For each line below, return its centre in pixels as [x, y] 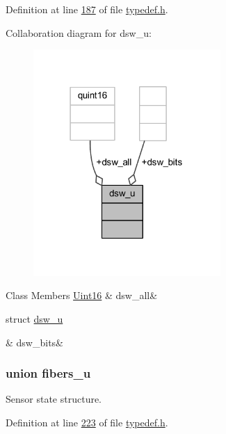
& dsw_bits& [34, 342]
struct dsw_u [34, 318]
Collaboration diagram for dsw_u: [79, 32]
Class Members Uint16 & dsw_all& [82, 295]
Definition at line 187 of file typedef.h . [87, 9]
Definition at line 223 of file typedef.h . [87, 422]
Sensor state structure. [54, 399]
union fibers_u [48, 373]
